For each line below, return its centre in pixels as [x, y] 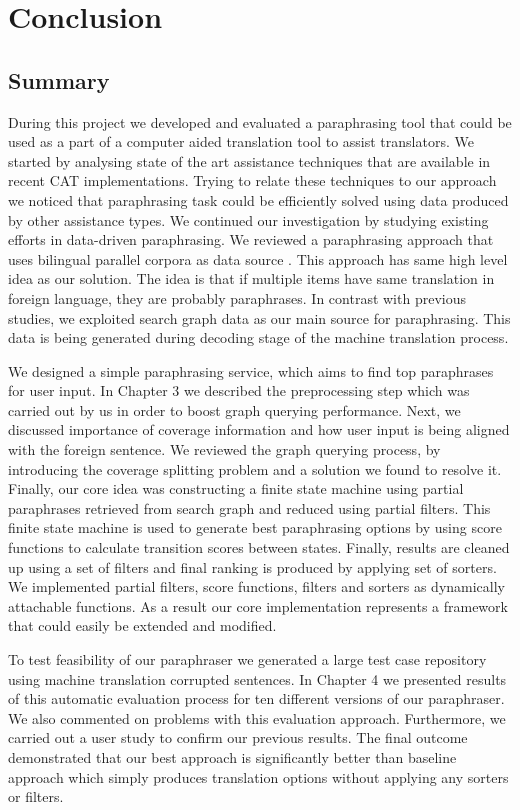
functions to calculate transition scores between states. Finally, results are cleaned [259, 547]
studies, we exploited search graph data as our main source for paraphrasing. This [259, 317]
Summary [59, 79]
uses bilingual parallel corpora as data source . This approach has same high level [258, 258]
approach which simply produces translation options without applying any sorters [258, 776]
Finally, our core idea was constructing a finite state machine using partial [236, 488]
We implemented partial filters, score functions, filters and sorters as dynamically [256, 586]
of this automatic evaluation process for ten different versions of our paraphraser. [256, 698]
